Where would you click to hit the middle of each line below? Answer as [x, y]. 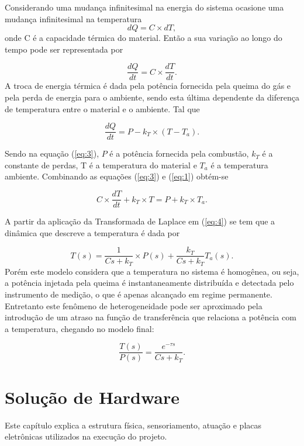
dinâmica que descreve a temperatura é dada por [92, 232]
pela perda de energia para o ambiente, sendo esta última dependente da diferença [152, 97]
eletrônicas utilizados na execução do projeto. [86, 436]
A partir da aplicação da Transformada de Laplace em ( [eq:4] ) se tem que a [140, 221]
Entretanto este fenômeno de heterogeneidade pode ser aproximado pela [134, 305]
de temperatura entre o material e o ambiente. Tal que [102, 108]
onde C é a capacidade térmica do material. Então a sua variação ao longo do [144, 38]
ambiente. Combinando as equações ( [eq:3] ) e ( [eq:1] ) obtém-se [117, 176]
